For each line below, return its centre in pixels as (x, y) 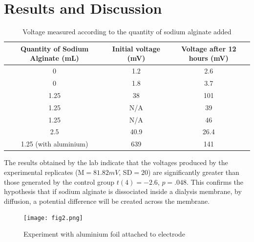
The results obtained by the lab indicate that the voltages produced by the (116, 162)
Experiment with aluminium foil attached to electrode (104, 233)
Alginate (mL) (54, 58)
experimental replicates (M (44, 172)
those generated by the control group (59, 181)
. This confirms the (215, 181)
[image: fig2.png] (53, 218)
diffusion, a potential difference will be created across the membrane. (107, 201)
